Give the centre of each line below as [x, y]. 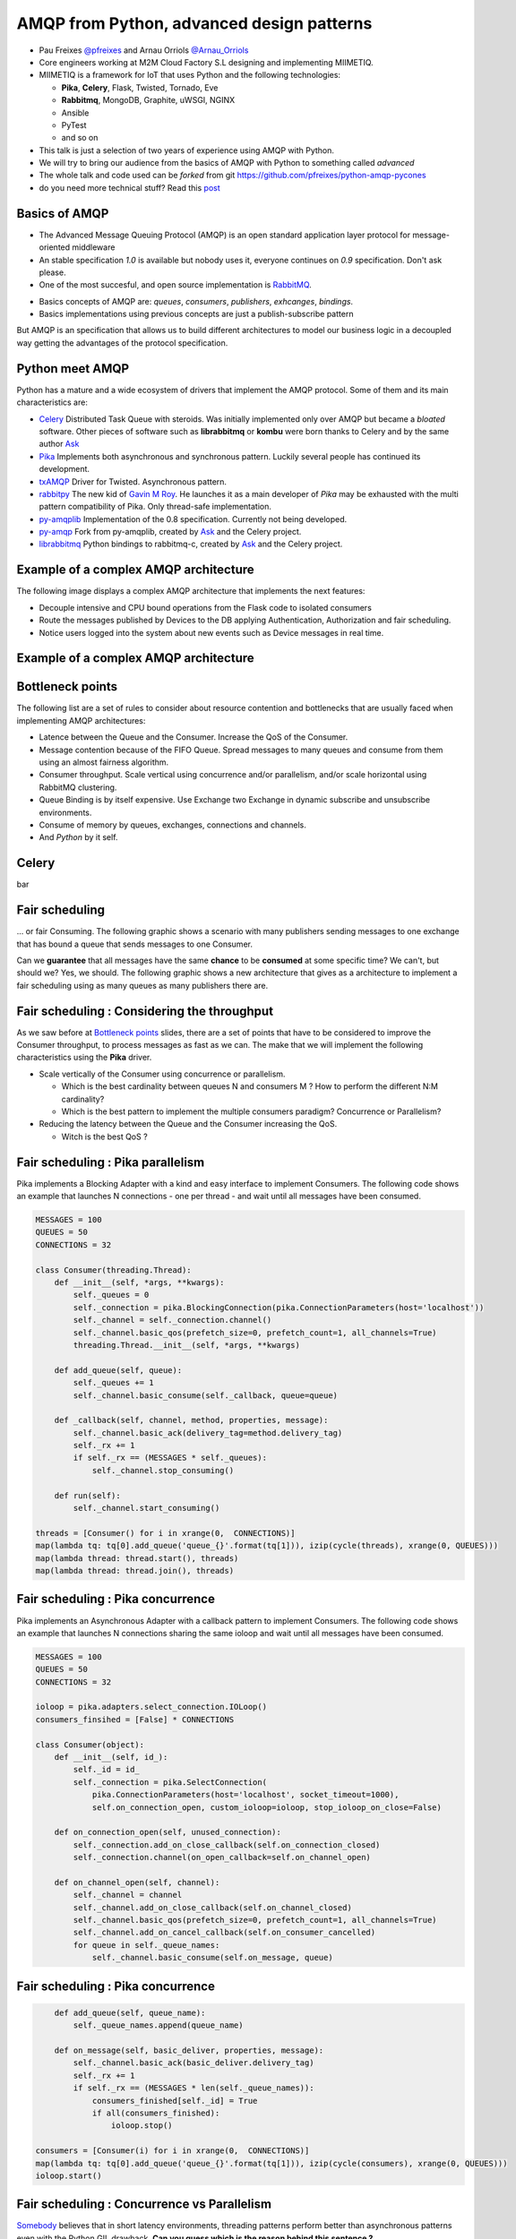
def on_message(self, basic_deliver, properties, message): [189, 2050]
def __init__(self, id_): [111, 1757]
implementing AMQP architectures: [81, 720]
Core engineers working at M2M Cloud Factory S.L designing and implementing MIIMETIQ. [206, 62]
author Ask [59, 444]
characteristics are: [52, 402]
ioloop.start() [69, 2175]
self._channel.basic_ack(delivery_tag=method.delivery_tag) [208, 1433]
